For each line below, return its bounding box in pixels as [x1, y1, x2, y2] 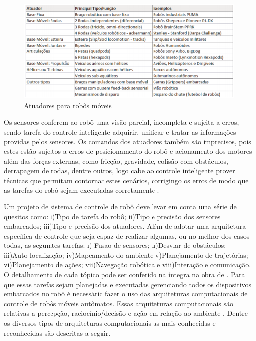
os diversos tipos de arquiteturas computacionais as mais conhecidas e [4, 318, 216, 328]
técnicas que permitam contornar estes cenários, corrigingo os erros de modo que [4, 175, 249, 185]
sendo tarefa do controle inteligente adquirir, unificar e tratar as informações [4, 126, 236, 137]
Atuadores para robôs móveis [24, 100, 112, 110]
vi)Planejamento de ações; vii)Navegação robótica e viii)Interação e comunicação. [4, 259, 251, 270]
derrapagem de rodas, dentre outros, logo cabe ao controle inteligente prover [4, 165, 235, 176]
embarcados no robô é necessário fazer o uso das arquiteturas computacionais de [4, 289, 248, 299]
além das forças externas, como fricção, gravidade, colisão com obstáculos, [4, 155, 228, 166]
